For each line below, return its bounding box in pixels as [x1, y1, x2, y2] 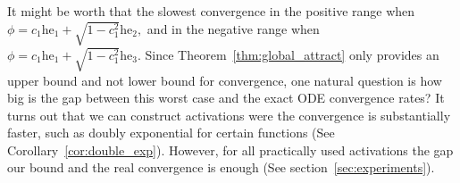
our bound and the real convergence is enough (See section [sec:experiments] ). [7, 158, 435, 177]
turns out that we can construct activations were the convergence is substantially [7, 105, 451, 124]
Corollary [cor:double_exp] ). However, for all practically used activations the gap [7, 140, 454, 159]
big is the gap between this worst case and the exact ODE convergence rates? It [7, 88, 445, 107]
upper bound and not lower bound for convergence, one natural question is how [7, 71, 442, 89]
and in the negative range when [146, 19, 320, 37]
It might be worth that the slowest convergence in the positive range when [7, 2, 415, 20]
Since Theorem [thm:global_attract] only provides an [145, 45, 439, 63]
